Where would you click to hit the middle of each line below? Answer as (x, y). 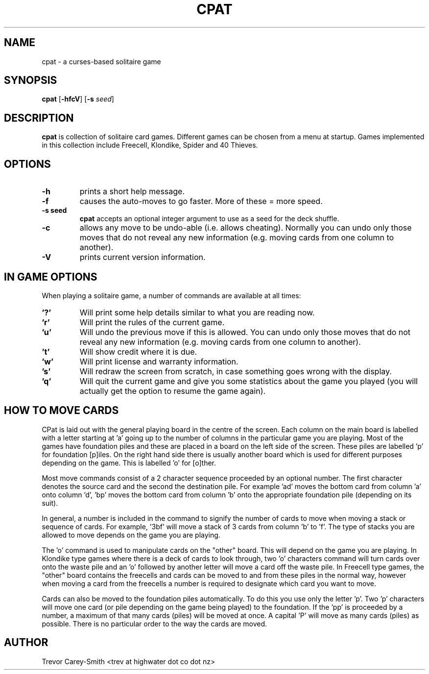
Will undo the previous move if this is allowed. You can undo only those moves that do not (245, 332)
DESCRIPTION (39, 118)
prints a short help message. (132, 192)
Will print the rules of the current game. (152, 322)
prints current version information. (143, 257)
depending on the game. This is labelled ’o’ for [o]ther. (129, 463)
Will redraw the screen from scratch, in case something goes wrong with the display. (236, 371)
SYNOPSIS (31, 80)
